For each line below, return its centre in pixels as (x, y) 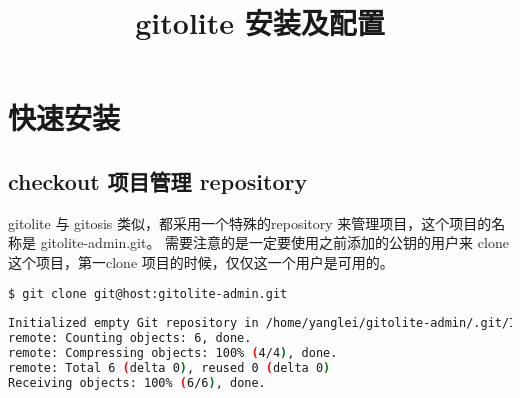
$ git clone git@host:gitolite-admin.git (148, 293)
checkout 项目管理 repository (158, 180)
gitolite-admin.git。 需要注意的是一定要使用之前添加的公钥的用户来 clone (274, 242)
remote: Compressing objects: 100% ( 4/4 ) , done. (173, 353)
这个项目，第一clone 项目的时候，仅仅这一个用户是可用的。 (201, 261)
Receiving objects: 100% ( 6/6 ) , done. (137, 382)
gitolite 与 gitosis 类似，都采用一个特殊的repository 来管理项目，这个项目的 (250, 222)
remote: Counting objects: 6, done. (130, 338)
